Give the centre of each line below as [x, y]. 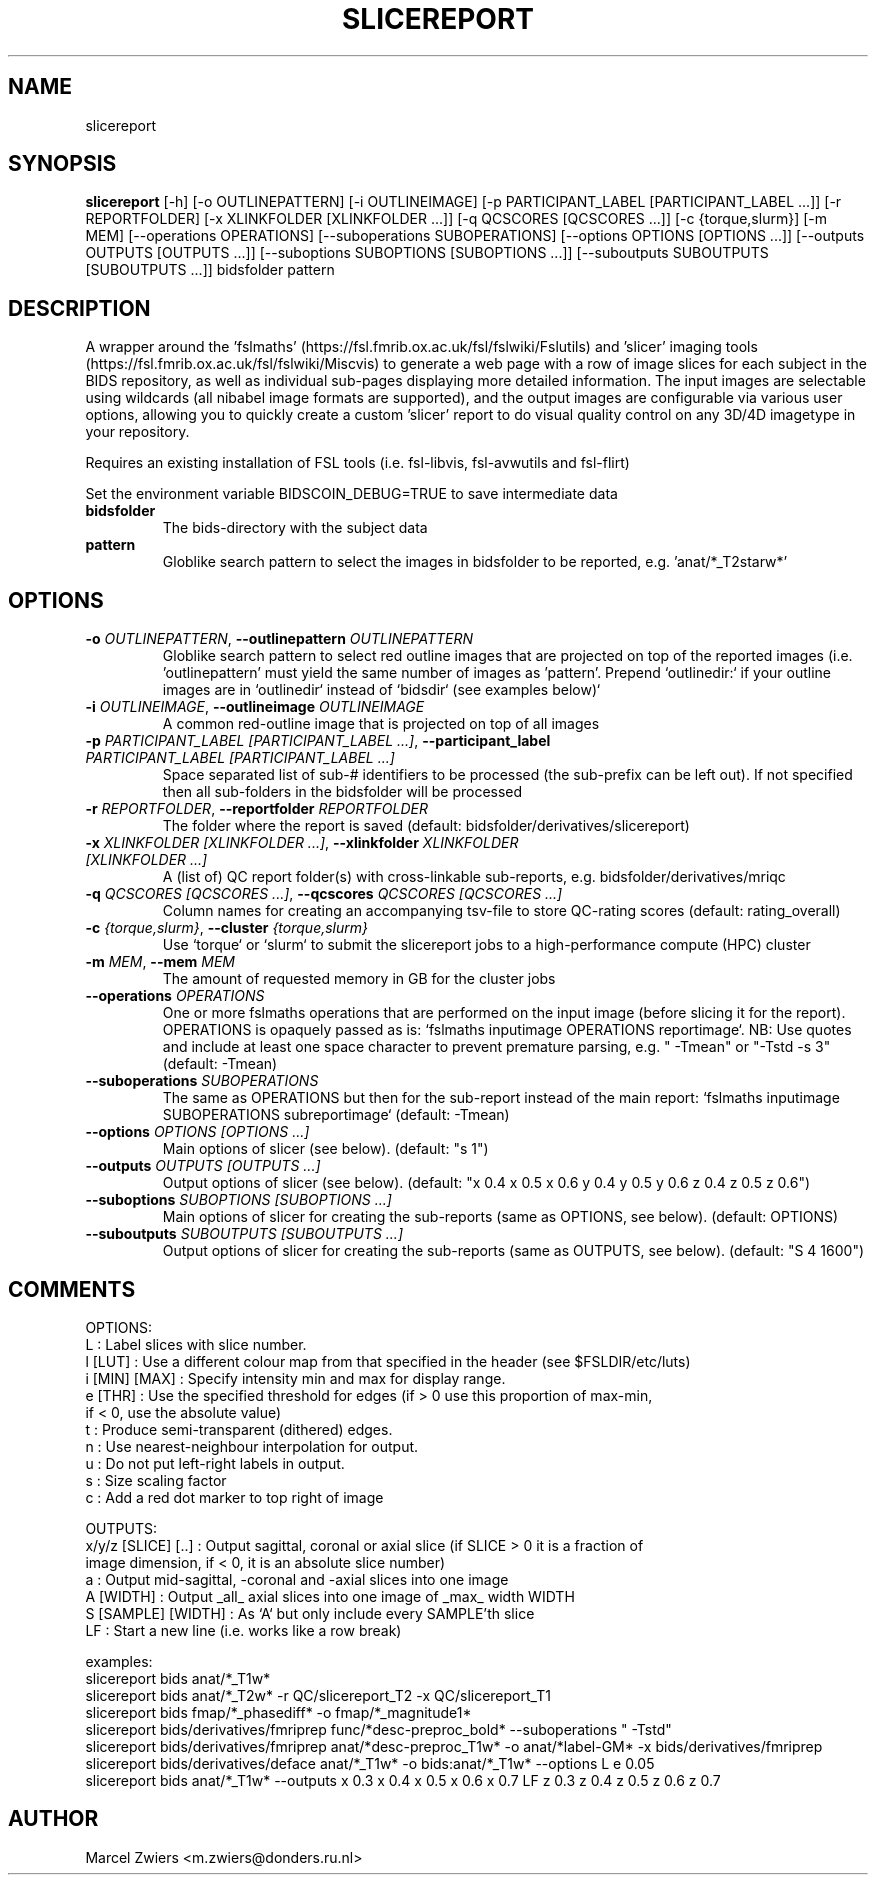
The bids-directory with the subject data [295, 528]
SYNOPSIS [62, 164]
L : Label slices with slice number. [196, 1344]
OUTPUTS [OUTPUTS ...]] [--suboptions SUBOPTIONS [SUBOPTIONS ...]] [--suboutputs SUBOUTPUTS [427, 253]
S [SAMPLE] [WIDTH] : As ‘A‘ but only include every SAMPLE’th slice [310, 1613]
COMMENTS [72, 1289]
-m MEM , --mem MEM [160, 962]
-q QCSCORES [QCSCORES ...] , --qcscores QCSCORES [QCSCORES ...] [324, 894]
